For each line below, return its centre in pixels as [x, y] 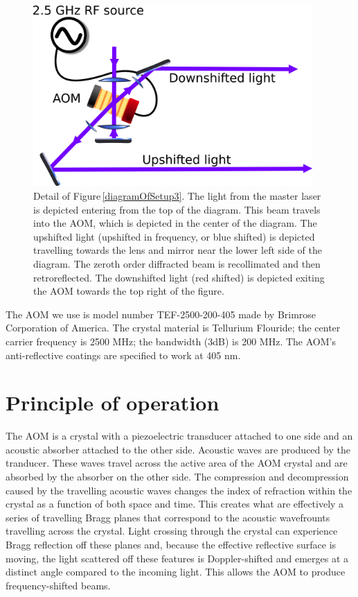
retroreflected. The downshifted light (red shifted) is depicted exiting [179, 277]
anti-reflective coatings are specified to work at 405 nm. [123, 355]
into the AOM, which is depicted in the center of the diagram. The [175, 223]
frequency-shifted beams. [58, 585]
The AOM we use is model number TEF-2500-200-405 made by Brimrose [161, 314]
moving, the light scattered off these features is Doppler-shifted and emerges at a [177, 558]
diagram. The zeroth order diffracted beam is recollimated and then [177, 263]
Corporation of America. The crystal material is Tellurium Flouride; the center [173, 328]
